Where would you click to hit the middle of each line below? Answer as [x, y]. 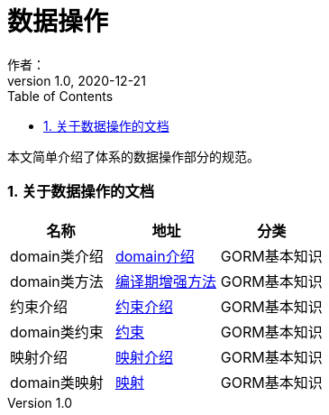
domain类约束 [57, 332]
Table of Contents [60, 96]
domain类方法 [57, 281]
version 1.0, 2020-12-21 [77, 80]
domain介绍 [155, 256]
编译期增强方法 [165, 281]
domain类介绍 [57, 256]
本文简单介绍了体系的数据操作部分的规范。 [133, 156]
